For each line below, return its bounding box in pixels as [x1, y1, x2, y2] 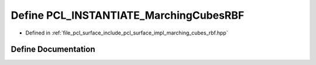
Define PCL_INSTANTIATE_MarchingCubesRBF [11, 9, 245, 22]
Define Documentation [11, 45, 95, 54]
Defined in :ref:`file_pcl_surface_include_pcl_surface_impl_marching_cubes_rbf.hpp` [25, 29, 228, 36]
